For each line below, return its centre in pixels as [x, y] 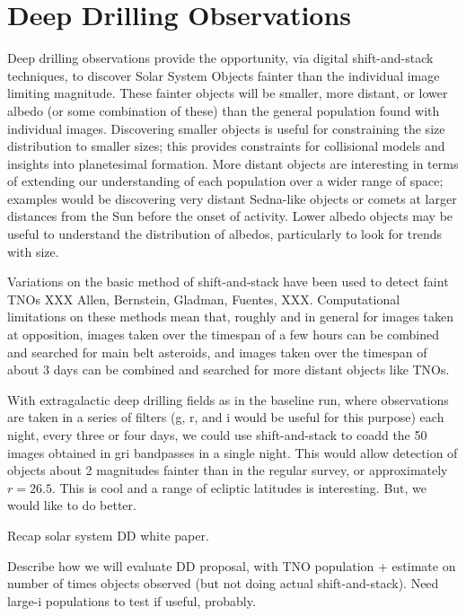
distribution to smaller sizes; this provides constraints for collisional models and [226, 146]
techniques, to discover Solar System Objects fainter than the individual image [224, 75]
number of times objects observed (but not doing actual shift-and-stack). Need [223, 583]
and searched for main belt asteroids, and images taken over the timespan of [217, 352]
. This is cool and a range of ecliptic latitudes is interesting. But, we [239, 487]
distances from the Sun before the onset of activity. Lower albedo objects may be [230, 216]
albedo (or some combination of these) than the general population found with [224, 110]
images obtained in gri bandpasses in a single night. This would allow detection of [233, 452]
